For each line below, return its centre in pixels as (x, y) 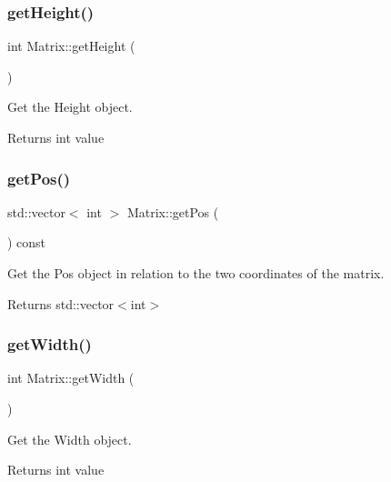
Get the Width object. (70, 439)
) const (27, 242)
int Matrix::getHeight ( (71, 46)
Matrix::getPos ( (173, 211)
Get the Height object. (70, 107)
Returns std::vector (61, 303)
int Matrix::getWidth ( (71, 378)
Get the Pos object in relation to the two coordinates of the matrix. (196, 273)
